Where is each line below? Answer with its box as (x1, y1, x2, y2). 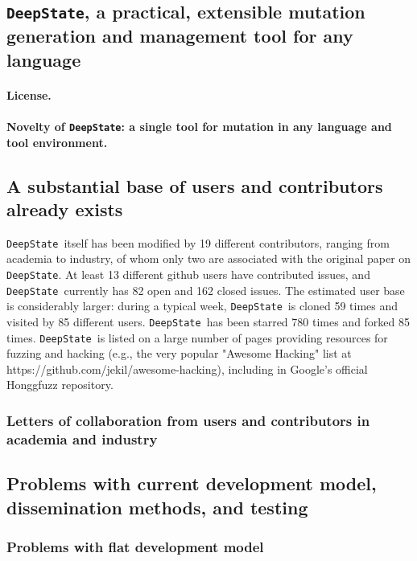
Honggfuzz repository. (6, 376, 114, 393)
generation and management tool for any (6, 23, 353, 48)
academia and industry (6, 428, 158, 448)
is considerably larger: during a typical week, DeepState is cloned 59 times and (6, 297, 398, 314)
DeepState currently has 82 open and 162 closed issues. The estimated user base (6, 281, 405, 298)
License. (6, 86, 52, 103)
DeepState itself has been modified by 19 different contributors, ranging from (6, 234, 390, 251)
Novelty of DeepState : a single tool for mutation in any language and (6, 117, 392, 134)
